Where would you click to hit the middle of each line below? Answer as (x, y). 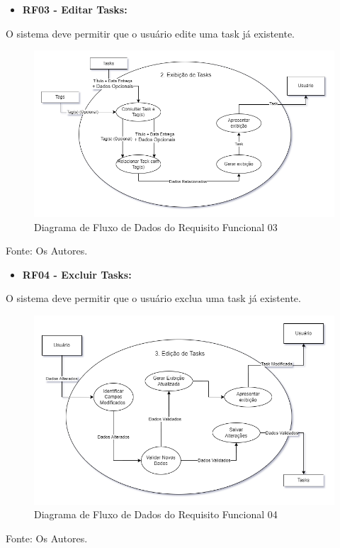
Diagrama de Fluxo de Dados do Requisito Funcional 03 (156, 227)
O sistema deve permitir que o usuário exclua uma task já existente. (153, 298)
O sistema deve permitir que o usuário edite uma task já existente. (151, 33)
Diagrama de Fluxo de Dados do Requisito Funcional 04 (156, 514)
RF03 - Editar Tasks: (75, 9)
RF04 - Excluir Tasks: (77, 274)
